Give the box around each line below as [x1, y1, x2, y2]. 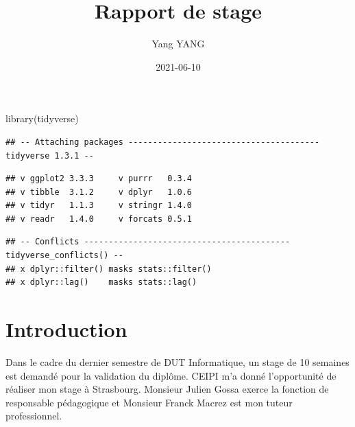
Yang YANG [151, 36, 205, 51]
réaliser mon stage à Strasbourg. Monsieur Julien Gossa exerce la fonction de [5, 382, 329, 396]
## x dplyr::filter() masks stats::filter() [5, 264, 212, 274]
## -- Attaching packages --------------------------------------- [5, 137, 320, 147]
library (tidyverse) [5, 111, 79, 126]
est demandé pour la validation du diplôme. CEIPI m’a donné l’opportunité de [5, 368, 336, 382]
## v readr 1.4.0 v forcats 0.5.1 [5, 213, 193, 224]
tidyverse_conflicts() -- [5, 251, 123, 261]
